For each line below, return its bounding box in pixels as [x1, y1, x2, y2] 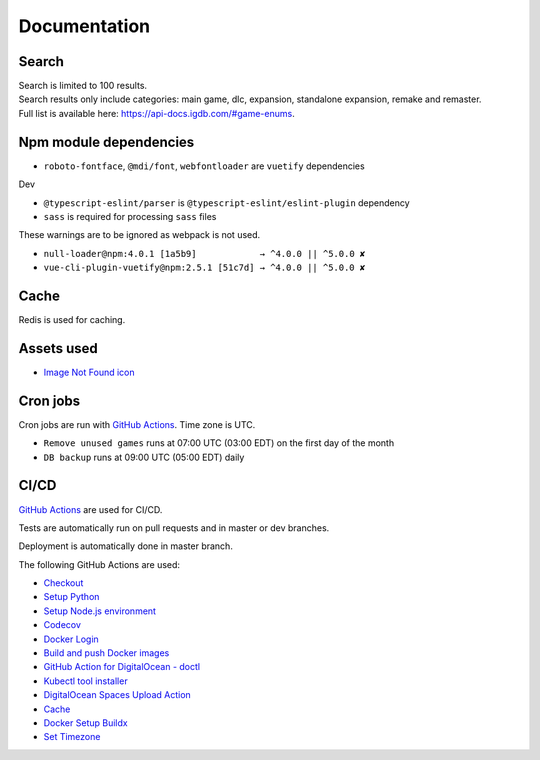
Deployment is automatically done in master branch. [18, 540, 234, 552]
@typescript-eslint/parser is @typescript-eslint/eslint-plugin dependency [43, 196, 410, 209]
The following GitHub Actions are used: [18, 558, 180, 570]
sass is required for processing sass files [43, 210, 217, 222]
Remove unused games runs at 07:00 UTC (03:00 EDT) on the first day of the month [43, 437, 395, 449]
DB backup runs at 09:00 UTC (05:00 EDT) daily [43, 451, 245, 463]
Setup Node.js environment [43, 605, 157, 617]
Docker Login [43, 633, 99, 645]
